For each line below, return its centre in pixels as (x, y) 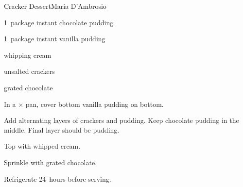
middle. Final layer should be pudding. (62, 129)
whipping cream (28, 55)
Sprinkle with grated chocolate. (51, 162)
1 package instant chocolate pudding (59, 22)
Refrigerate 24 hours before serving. (58, 178)
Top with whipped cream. (42, 146)
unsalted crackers (29, 71)
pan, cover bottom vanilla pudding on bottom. (95, 104)
